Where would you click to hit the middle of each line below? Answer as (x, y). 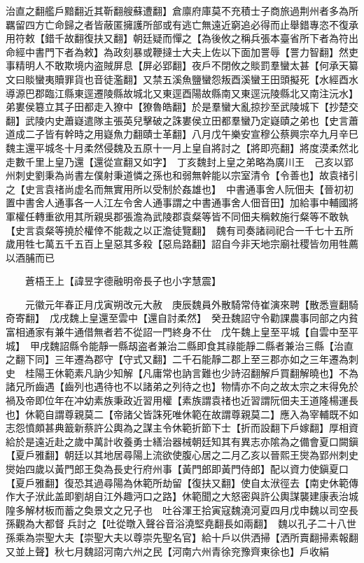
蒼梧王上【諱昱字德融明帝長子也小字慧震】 (123, 281)
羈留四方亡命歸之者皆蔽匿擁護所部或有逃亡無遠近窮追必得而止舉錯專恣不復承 (182, 24)
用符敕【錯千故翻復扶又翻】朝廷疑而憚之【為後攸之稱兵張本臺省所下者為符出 (182, 38)
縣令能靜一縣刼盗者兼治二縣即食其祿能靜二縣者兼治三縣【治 (206, 345)
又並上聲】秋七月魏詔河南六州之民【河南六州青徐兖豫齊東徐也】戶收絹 (167, 551)
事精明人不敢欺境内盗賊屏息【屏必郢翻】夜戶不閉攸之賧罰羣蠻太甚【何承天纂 (182, 65)
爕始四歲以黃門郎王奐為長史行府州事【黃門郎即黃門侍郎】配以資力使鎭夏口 (177, 469)
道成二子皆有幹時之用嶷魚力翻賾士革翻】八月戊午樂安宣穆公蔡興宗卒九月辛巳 (182, 134)
